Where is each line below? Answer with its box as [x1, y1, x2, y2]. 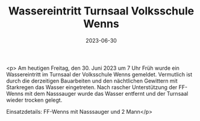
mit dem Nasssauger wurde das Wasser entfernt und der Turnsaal [25, 90, 189, 97]
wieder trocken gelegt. [6, 96, 63, 104]
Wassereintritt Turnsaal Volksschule [8, 4, 195, 18]
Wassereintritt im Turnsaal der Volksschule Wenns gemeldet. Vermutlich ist [6, 70, 193, 78]
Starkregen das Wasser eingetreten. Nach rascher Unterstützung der [6, 83, 178, 91]
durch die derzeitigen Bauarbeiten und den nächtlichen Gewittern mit [6, 77, 178, 84]
